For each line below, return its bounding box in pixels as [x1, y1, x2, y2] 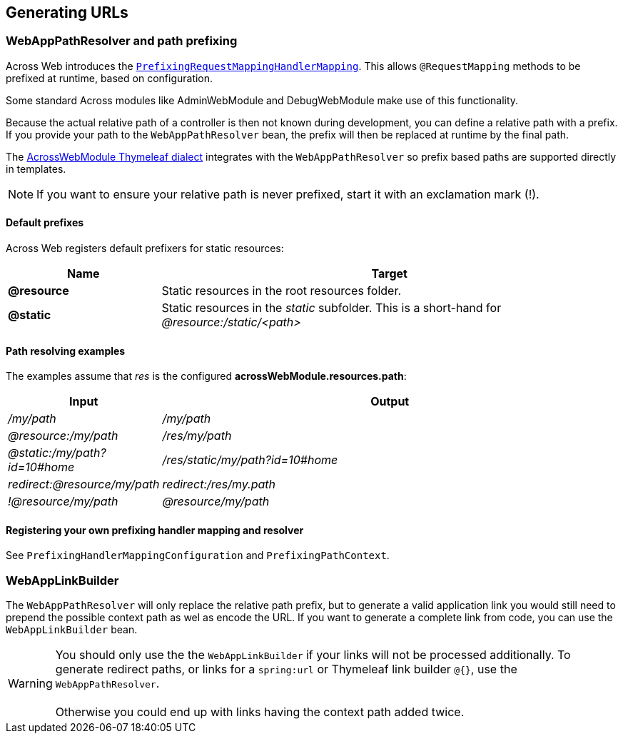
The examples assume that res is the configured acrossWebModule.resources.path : [6, 370, 407, 383]
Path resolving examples [6, 344, 126, 357]
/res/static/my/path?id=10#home [162, 453, 338, 468]
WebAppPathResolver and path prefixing [6, 34, 238, 49]
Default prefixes [6, 216, 84, 229]
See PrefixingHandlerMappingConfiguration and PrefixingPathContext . [6, 549, 390, 562]
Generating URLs [6, 4, 128, 21]
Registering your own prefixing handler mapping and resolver [6, 523, 304, 536]
